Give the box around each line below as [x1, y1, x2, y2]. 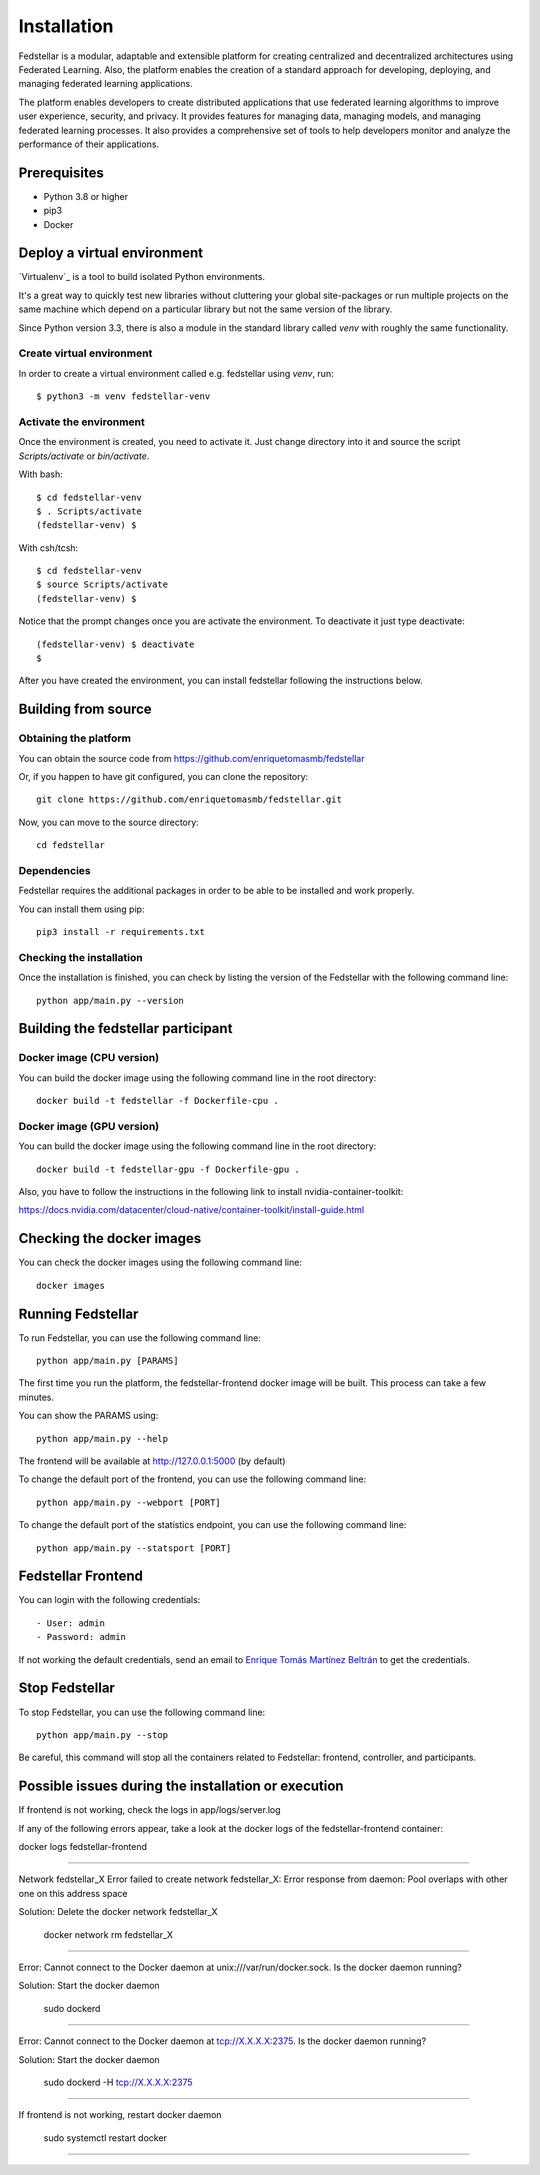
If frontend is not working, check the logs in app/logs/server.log [18, 1804, 281, 1816]
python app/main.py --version [36, 995, 185, 1006]
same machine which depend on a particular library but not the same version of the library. [18, 303, 393, 315]
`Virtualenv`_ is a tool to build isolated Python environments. [18, 271, 265, 283]
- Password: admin [36, 1631, 127, 1643]
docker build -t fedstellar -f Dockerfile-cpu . [36, 1095, 279, 1107]
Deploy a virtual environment [18, 245, 204, 262]
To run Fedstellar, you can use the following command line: [18, 1331, 262, 1344]
